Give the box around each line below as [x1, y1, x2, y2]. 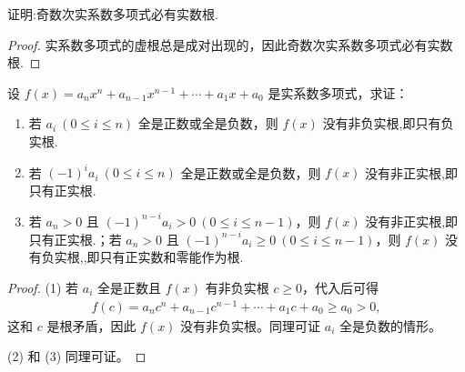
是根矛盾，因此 [46, 316, 136, 335]
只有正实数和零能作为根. [99, 247, 244, 266]
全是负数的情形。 [339, 316, 441, 335]
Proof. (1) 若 [7, 278, 79, 297]
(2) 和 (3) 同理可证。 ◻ [7, 347, 147, 366]
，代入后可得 [302, 278, 379, 297]
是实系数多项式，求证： [268, 83, 409, 102]
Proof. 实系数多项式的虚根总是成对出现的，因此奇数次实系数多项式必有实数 [7, 35, 453, 54]
